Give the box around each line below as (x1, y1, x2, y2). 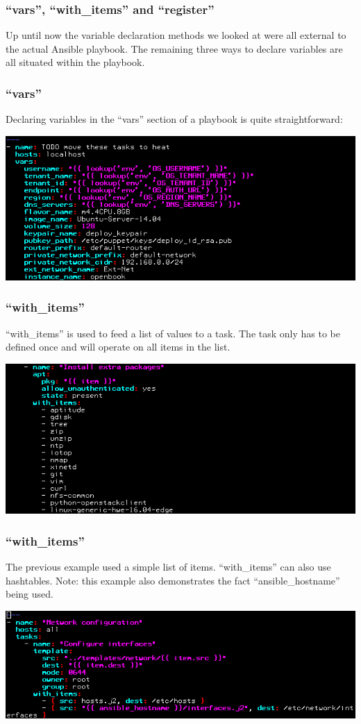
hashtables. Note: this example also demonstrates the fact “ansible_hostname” (6, 573, 340, 587)
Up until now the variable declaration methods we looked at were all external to (6, 28, 346, 42)
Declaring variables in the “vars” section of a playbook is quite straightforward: (6, 112, 343, 126)
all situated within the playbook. (6, 55, 145, 69)
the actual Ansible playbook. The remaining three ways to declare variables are (6, 41, 343, 56)
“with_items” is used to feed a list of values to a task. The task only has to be (6, 326, 340, 340)
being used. (6, 587, 53, 601)
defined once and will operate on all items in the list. (6, 339, 230, 354)
